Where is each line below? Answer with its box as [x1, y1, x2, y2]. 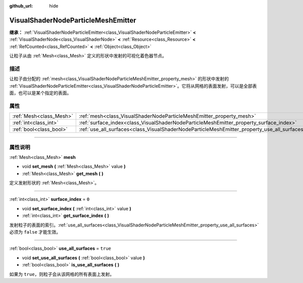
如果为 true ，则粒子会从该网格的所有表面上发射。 [9, 271, 115, 277]
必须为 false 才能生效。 [9, 229, 61, 235]
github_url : [9, 3, 33, 9]
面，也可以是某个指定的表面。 [9, 90, 72, 96]
